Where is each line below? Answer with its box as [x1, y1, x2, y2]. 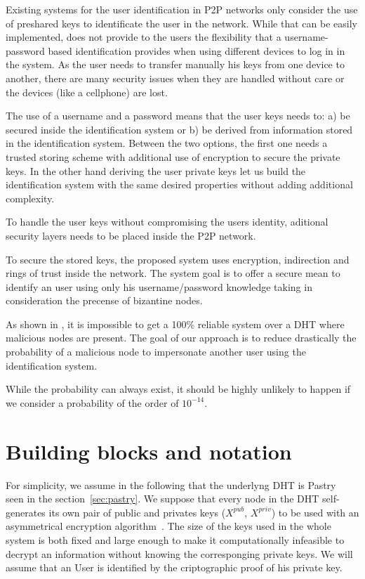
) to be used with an [271, 505, 359, 519]
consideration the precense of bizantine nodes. [6, 293, 203, 308]
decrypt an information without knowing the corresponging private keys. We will [6, 546, 353, 561]
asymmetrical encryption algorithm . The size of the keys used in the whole [6, 519, 331, 533]
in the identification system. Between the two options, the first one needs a [6, 136, 328, 150]
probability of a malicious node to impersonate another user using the [6, 344, 306, 359]
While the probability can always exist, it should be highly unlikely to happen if [6, 382, 351, 396]
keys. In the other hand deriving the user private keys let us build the [6, 163, 306, 178]
